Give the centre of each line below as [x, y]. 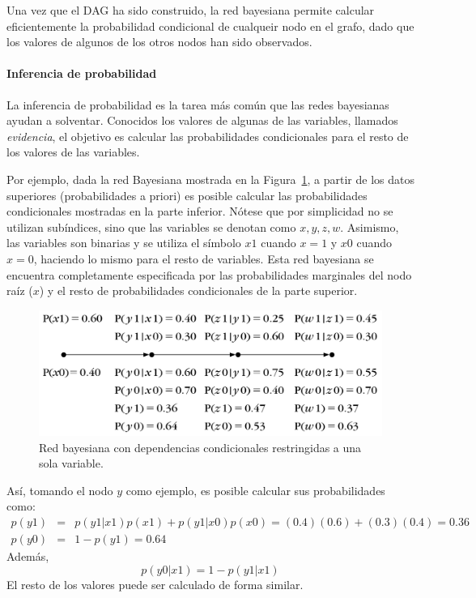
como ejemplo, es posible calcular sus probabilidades [255, 490]
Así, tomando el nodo [60, 490]
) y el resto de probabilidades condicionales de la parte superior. [198, 290]
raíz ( [20, 290]
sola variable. [71, 463]
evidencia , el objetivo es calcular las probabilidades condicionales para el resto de [208, 136]
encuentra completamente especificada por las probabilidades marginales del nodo [209, 274]
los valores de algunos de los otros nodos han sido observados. [159, 42]
